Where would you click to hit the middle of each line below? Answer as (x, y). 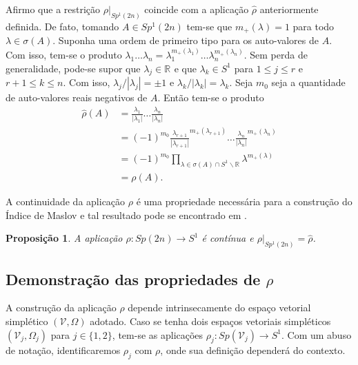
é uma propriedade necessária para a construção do (244, 201)
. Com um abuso (316, 334)
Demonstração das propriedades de (133, 279)
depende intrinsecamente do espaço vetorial (219, 307)
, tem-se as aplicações (158, 334)
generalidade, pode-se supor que (73, 68)
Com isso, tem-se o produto (64, 55)
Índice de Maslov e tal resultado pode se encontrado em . (126, 215)
